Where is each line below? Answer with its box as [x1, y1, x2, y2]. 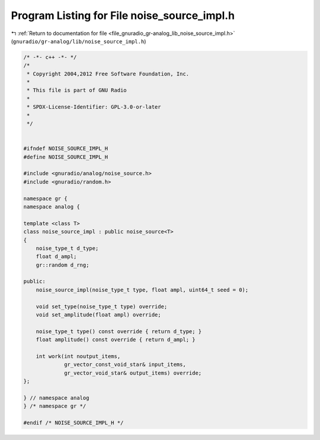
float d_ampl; [36, 253, 77, 260]
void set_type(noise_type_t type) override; [36, 303, 168, 310]
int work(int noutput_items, [36, 353, 121, 359]
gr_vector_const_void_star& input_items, [64, 361, 186, 368]
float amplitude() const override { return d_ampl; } [36, 336, 196, 343]
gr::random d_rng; [36, 261, 89, 268]
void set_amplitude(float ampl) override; [36, 312, 161, 318]
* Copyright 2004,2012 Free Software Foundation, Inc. [27, 70, 190, 77]
